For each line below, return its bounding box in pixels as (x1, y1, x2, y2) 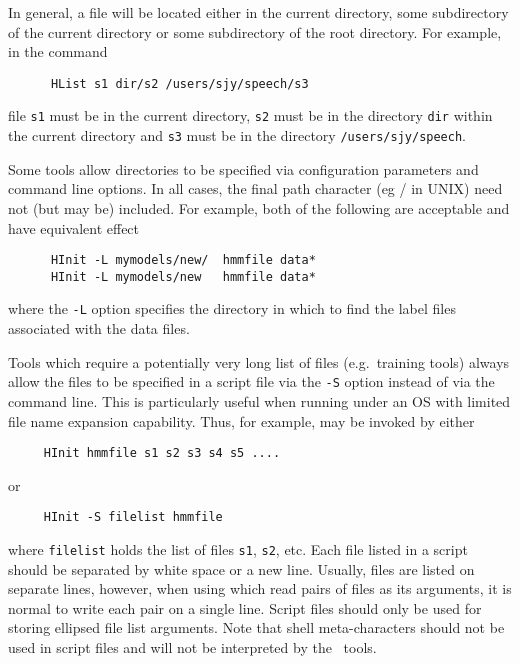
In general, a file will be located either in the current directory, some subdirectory (8, 2, 509, 22)
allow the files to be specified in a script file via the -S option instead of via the (8, 371, 495, 392)
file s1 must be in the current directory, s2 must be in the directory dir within (8, 105, 493, 126)
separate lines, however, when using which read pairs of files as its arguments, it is (8, 578, 512, 599)
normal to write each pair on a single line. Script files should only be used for (8, 597, 482, 618)
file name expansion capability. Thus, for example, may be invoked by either (8, 410, 475, 431)
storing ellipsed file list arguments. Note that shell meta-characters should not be (8, 617, 505, 638)
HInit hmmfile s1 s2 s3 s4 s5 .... (43, 446, 281, 461)
